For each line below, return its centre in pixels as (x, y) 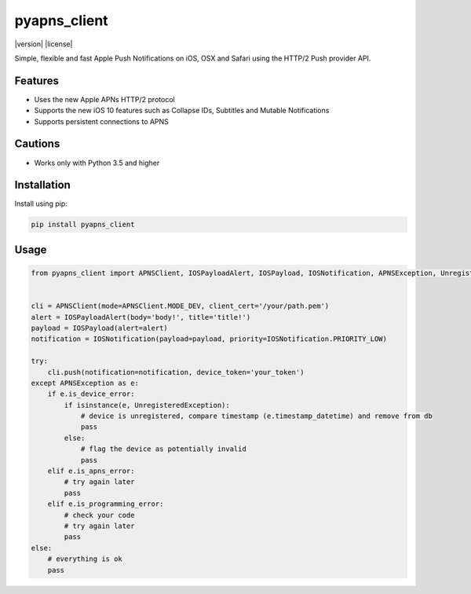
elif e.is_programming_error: (106, 504)
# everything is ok (85, 559)
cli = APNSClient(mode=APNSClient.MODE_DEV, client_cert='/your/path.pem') (180, 306)
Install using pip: (41, 203)
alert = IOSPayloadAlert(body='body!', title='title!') (141, 317)
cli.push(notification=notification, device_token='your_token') (176, 372)
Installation (42, 185)
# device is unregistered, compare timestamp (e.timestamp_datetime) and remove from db (257, 416)
